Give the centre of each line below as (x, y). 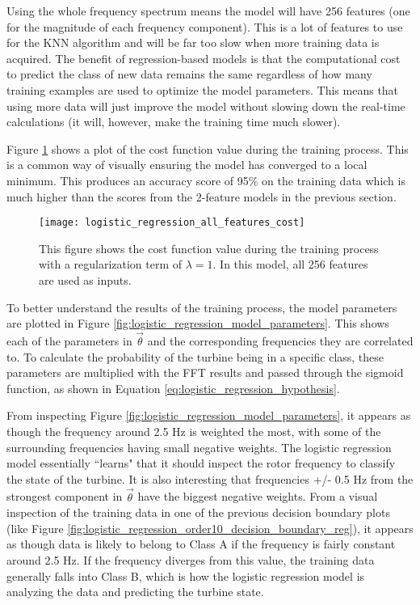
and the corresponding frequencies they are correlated (280, 340)
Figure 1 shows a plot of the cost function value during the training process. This (208, 148)
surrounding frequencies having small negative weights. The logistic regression (199, 447)
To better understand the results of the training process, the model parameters (202, 307)
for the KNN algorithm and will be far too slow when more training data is (193, 42)
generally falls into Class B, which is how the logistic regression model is (186, 575)
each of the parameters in (69, 340)
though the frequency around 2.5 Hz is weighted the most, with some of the (194, 431)
